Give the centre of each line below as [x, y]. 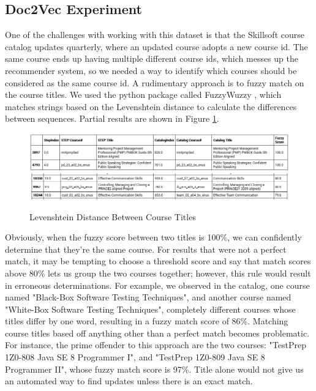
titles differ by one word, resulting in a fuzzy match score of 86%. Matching [147, 321]
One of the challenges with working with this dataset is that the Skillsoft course [155, 35]
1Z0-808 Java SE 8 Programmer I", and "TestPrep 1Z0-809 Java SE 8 [135, 357]
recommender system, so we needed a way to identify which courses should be [151, 70]
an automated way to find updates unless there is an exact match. [129, 381]
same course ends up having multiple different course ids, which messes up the [152, 58]
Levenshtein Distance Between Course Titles [113, 216]
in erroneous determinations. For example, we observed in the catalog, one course [157, 285]
